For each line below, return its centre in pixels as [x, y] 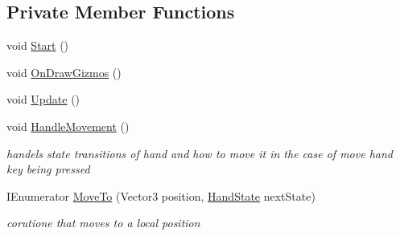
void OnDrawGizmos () [64, 72]
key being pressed [48, 169]
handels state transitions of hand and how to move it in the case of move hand [200, 153]
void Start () [38, 45]
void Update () [43, 99]
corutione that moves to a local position [103, 223]
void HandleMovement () [68, 126]
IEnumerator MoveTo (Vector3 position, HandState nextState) [161, 195]
